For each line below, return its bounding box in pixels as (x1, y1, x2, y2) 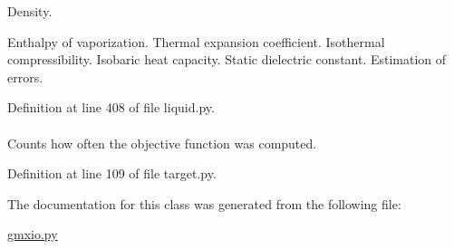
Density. (7, 2, 53, 20)
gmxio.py (7, 225, 58, 244)
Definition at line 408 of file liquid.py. (7, 98, 215, 117)
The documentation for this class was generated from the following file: (7, 194, 401, 213)
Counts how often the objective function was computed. (7, 133, 317, 152)
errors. (7, 67, 43, 86)
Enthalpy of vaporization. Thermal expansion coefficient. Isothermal (7, 32, 385, 51)
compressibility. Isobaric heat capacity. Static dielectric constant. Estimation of (7, 50, 447, 69)
